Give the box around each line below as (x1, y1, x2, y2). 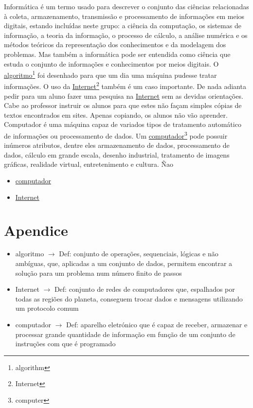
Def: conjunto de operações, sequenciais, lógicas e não (59, 248, 218, 259)
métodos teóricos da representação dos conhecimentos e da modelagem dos (4, 39, 226, 50)
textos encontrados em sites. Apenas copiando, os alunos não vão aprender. (4, 109, 228, 120)
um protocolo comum (15, 303, 79, 313)
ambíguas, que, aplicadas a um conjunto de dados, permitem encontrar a (15, 258, 233, 268)
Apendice (4, 220, 68, 240)
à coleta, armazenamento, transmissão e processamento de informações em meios (4, 11, 245, 21)
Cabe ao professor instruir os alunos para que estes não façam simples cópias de (4, 100, 242, 110)
